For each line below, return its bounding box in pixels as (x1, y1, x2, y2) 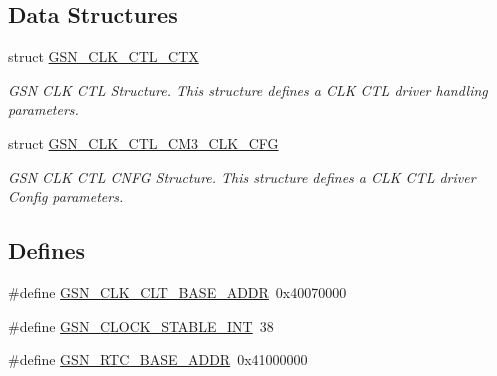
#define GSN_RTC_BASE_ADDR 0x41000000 (8, 349, 308, 370)
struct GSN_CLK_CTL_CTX (8, 46, 199, 67)
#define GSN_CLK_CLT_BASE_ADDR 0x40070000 (8, 281, 347, 302)
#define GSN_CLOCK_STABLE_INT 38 (8, 315, 274, 336)
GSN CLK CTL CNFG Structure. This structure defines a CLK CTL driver (8, 166, 476, 187)
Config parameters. (8, 186, 124, 207)
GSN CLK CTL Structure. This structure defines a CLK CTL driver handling (8, 79, 488, 100)
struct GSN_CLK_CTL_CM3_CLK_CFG (8, 132, 279, 153)
